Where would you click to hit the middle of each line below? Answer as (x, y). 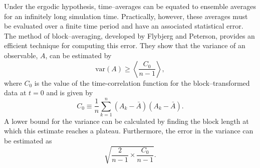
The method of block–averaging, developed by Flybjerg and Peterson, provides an (129, 35)
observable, (21, 55)
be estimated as (28, 141)
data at (15, 93)
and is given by (70, 93)
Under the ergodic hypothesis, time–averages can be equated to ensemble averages (130, 6)
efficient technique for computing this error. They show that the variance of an (125, 45)
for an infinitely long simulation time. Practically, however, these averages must (126, 16)
